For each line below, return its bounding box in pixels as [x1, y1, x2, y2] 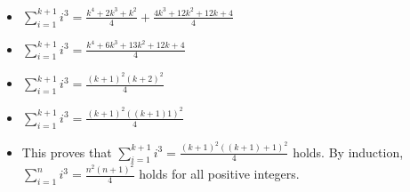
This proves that [21, 142, 112, 161]
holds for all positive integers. [139, 164, 300, 183]
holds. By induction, [293, 142, 404, 161]
